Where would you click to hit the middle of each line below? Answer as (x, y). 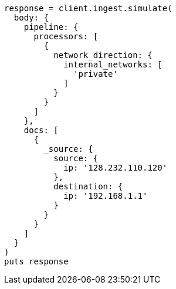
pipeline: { (51, 27)
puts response (36, 261)
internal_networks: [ (113, 64)
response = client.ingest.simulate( (88, 8)
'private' (96, 74)
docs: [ (41, 130)
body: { (31, 18)
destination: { (88, 186)
